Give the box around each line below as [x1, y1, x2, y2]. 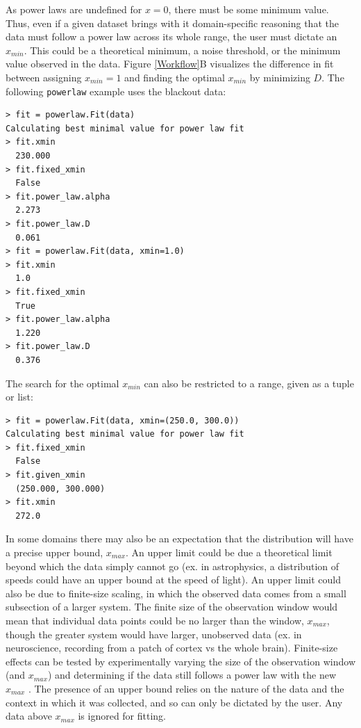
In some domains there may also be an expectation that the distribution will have [6, 531, 353, 546]
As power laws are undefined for [6, 2, 142, 16]
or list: [6, 389, 33, 404]
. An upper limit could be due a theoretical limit [126, 545, 333, 560]
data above [6, 709, 52, 723]
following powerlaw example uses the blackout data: [6, 83, 226, 98]
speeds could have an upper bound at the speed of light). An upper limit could [6, 572, 341, 587]
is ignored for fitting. [78, 709, 167, 723]
